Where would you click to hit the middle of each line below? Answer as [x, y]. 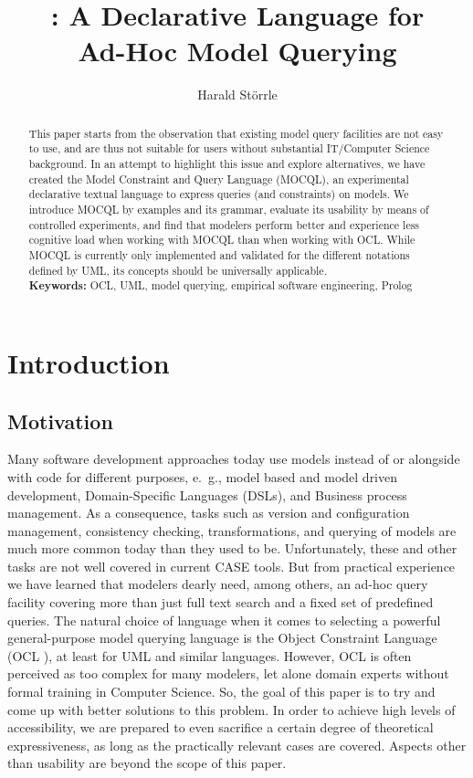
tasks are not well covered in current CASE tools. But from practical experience [231, 566]
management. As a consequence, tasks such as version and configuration [209, 513]
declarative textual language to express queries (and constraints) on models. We [219, 194]
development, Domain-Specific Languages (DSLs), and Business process [207, 494]
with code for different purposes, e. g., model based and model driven [203, 476]
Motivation [60, 421]
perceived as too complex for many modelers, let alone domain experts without [228, 673]
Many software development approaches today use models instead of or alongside [234, 459]
